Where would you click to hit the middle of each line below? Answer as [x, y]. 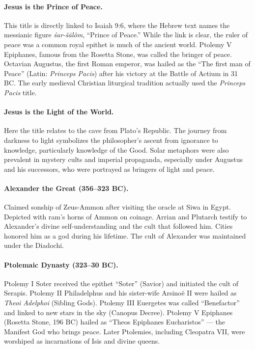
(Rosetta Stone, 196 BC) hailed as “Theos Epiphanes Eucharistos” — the [115, 322]
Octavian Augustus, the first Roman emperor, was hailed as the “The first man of [127, 64]
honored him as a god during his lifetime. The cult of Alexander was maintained [125, 235]
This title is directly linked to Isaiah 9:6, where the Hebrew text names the [117, 25]
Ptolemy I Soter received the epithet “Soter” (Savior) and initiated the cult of [121, 283]
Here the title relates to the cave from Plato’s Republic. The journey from [115, 130]
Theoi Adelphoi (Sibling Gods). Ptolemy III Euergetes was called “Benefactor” [122, 303]
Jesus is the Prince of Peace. [53, 6]
